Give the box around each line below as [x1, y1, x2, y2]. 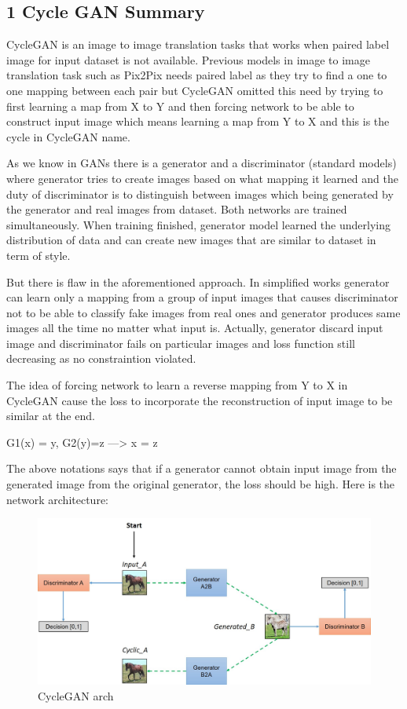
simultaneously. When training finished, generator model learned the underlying [6, 216, 390, 232]
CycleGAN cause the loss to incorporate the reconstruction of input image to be [6, 392, 393, 408]
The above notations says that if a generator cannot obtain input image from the [6, 460, 397, 477]
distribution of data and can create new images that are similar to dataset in [6, 232, 376, 248]
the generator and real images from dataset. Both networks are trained [6, 201, 347, 217]
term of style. [6, 247, 71, 263]
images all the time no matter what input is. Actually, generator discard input [6, 320, 383, 336]
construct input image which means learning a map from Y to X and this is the [6, 113, 390, 130]
